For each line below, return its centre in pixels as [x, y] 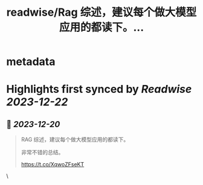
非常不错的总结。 [42, 152]
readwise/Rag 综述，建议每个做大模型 [101, 12]
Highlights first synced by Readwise [99, 89]
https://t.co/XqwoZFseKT [53, 165]
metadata [31, 62]
